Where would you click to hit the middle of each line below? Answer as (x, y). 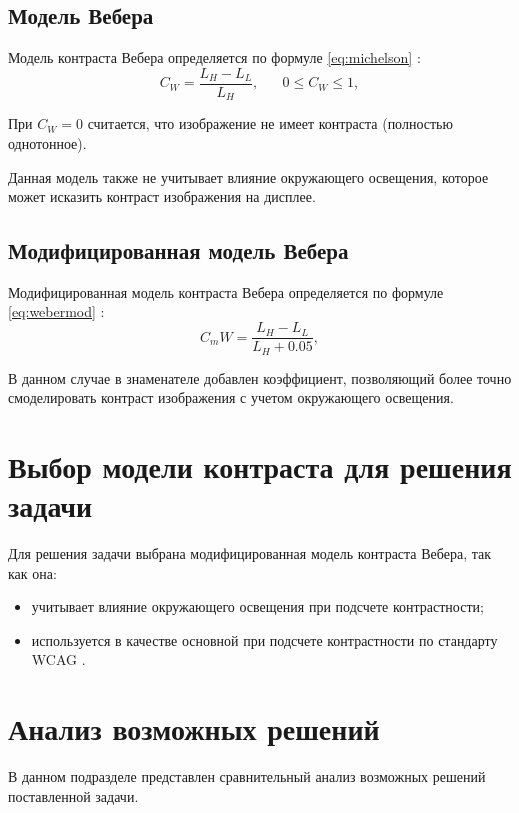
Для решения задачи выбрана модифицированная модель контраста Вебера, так (249, 553)
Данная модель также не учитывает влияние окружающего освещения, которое (248, 176)
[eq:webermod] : (56, 311)
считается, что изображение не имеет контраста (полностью (270, 123)
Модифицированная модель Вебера (178, 250)
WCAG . (58, 659)
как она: (32, 572)
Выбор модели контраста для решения (260, 465)
